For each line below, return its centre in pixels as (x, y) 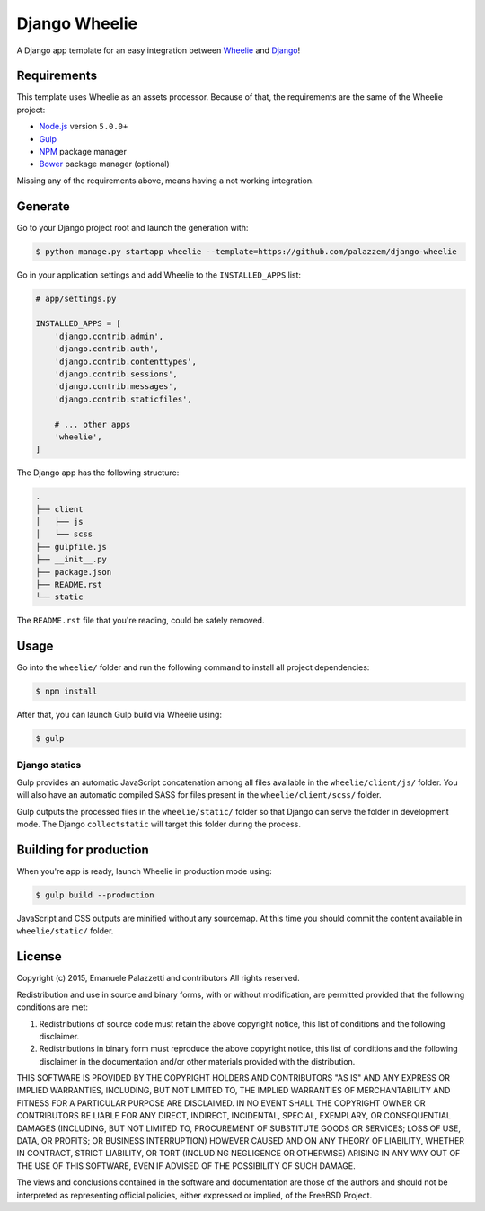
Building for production (83, 850)
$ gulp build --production (95, 895)
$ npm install (66, 691)
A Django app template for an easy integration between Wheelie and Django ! (159, 50)
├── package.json (74, 572)
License (39, 957)
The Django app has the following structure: (98, 473)
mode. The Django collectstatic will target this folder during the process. (159, 824)
